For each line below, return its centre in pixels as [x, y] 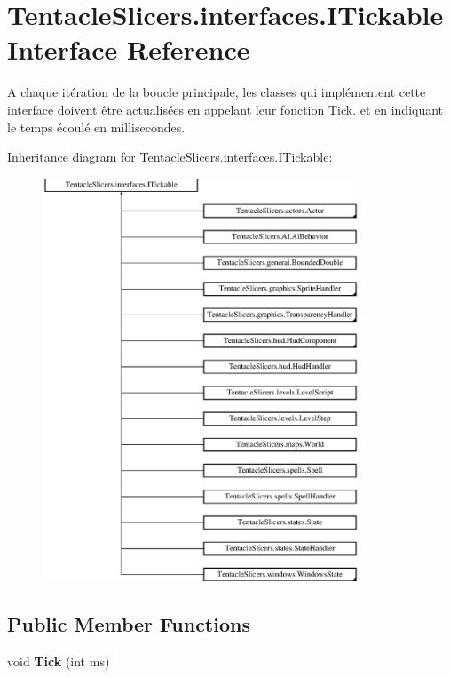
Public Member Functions [129, 624]
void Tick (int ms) [59, 661]
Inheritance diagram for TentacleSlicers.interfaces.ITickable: [170, 157]
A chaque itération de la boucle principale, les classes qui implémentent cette [217, 92]
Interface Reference [129, 49]
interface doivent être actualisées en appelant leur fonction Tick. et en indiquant [225, 109]
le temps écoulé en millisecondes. [96, 127]
